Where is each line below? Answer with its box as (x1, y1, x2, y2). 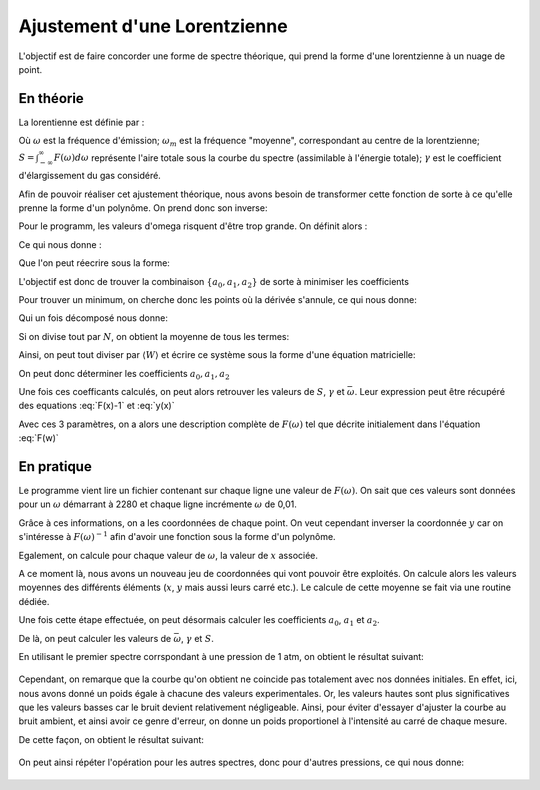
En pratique (18, 458, 92, 475)
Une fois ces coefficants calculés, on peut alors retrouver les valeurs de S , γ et (18, 385, 345, 397)
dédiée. (18, 595, 50, 607)
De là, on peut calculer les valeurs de (18, 632, 172, 644)
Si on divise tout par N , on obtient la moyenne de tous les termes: (18, 330, 290, 342)
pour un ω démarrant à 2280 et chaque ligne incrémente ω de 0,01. (18, 498, 297, 510)
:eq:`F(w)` (18, 432, 59, 444)
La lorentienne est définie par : (18, 116, 145, 128)
